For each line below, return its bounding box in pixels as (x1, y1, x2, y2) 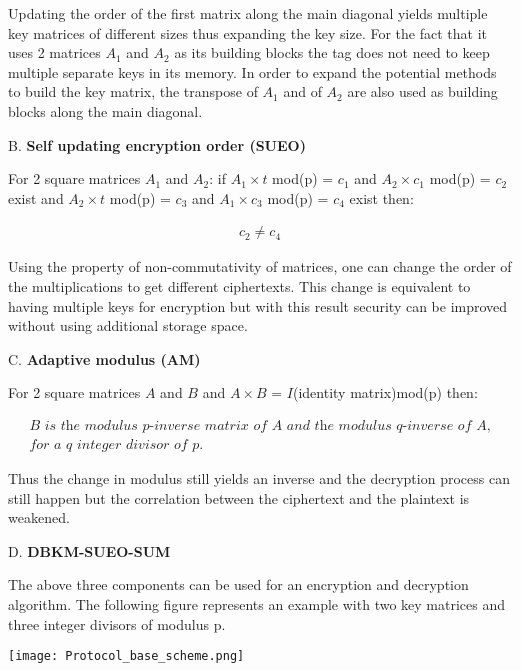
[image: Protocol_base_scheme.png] (8, 649, 245, 664)
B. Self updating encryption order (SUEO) (8, 134, 306, 155)
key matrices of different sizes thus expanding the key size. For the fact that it (8, 22, 487, 43)
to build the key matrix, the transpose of (8, 81, 258, 102)
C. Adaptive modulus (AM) (8, 348, 201, 369)
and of (283, 81, 322, 102)
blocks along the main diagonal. (8, 100, 203, 121)
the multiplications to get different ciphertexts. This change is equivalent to (8, 275, 471, 296)
